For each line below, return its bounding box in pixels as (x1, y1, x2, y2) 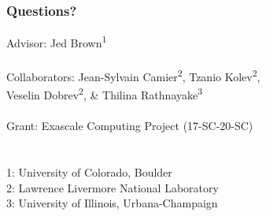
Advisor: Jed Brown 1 (6, 32, 107, 50)
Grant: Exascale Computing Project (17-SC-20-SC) (6, 117, 253, 134)
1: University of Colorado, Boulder (6, 163, 172, 180)
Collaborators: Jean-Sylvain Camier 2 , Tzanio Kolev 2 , (6, 66, 260, 84)
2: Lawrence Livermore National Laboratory (6, 179, 219, 196)
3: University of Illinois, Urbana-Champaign (6, 195, 218, 211)
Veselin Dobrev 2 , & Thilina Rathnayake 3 (6, 84, 203, 102)
